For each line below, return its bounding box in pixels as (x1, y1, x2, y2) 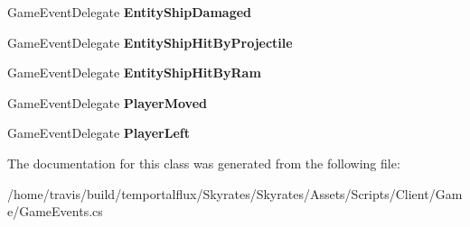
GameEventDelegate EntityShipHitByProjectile (7, 32, 293, 51)
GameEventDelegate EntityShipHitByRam (7, 63, 261, 82)
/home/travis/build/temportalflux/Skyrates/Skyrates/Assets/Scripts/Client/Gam (7, 184, 463, 203)
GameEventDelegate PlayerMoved (7, 93, 207, 112)
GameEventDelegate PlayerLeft (7, 123, 190, 142)
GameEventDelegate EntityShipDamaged (7, 3, 252, 21)
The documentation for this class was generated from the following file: (7, 153, 400, 172)
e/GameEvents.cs (7, 202, 103, 221)
